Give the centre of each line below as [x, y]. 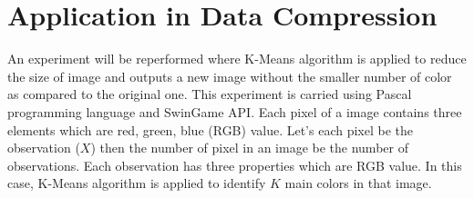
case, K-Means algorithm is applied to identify [137, 183]
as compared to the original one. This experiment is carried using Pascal [210, 94]
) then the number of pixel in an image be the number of [249, 148]
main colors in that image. [358, 183]
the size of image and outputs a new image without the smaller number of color [230, 76]
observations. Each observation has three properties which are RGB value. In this [235, 165]
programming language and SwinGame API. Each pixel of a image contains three [235, 111]
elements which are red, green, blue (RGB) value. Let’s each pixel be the [211, 129]
